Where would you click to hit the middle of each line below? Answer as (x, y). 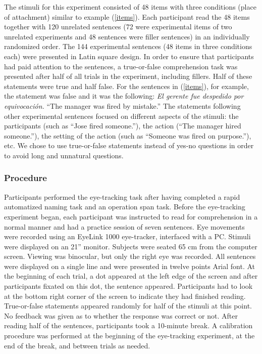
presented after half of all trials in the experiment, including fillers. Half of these (128, 76)
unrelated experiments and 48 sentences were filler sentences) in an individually (127, 36)
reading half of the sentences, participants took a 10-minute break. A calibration (128, 325)
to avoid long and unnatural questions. (64, 155)
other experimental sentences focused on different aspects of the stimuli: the (121, 116)
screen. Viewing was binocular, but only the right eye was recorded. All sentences (130, 256)
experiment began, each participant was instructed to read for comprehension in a (131, 216)
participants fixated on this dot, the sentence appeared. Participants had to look (128, 286)
